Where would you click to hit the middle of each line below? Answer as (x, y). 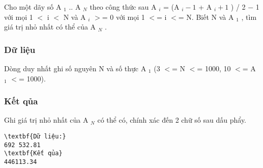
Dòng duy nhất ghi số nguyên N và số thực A (75, 68)
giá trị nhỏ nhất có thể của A (50, 27)
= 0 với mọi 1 (123, 17)
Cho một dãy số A (33, 7)
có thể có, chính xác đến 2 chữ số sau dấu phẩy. (172, 120)
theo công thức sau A (123, 7)
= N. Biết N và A (206, 17)
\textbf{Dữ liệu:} (35, 136)
